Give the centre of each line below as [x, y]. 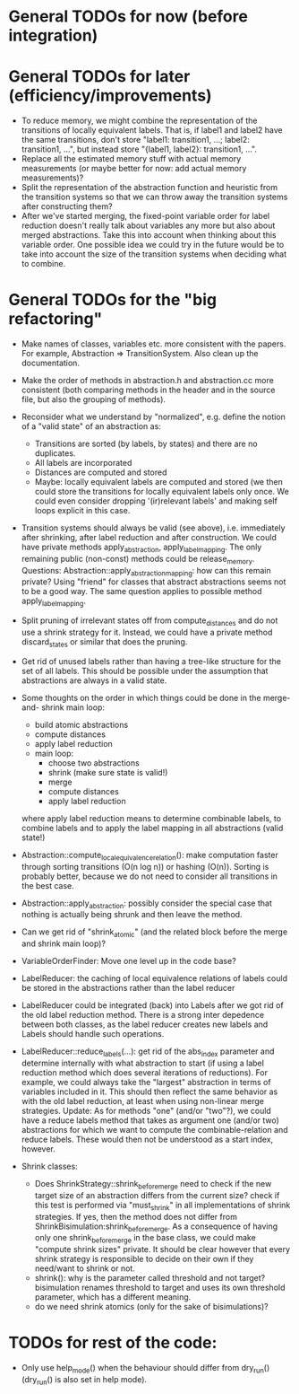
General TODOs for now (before [128, 17]
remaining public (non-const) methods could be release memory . [138, 560]
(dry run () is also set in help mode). [84, 1380]
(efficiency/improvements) [110, 96]
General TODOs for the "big [112, 300]
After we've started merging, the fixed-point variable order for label [145, 216]
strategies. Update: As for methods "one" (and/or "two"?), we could [146, 1111]
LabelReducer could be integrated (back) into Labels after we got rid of [152, 1005]
